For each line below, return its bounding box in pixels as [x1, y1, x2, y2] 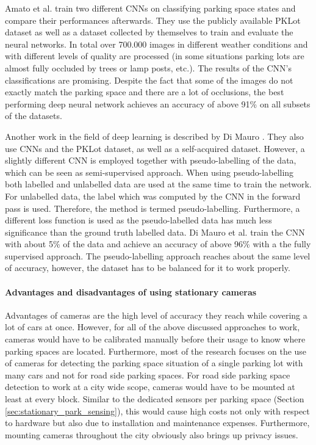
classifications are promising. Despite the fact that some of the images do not [5, 73, 293, 86]
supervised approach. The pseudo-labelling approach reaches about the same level [5, 249, 311, 262]
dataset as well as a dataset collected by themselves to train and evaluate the [5, 26, 293, 38]
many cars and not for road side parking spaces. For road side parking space [5, 368, 290, 381]
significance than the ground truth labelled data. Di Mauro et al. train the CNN [5, 225, 305, 238]
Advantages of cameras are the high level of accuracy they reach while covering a [5, 308, 307, 321]
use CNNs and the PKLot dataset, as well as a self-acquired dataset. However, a [5, 142, 305, 154]
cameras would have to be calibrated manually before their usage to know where [5, 333, 306, 346]
